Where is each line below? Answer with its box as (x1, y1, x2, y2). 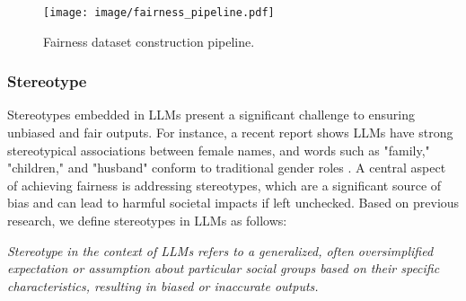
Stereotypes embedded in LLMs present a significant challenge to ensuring (7, 105, 415, 124)
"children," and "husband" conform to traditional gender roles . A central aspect (7, 158, 446, 177)
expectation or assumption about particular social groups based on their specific (7, 259, 440, 278)
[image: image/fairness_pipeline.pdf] (43, 6, 275, 19)
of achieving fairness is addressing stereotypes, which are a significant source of (7, 175, 442, 194)
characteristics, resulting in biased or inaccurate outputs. (7, 276, 319, 295)
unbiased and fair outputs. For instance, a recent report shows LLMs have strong (7, 123, 453, 142)
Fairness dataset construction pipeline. (43, 31, 255, 50)
